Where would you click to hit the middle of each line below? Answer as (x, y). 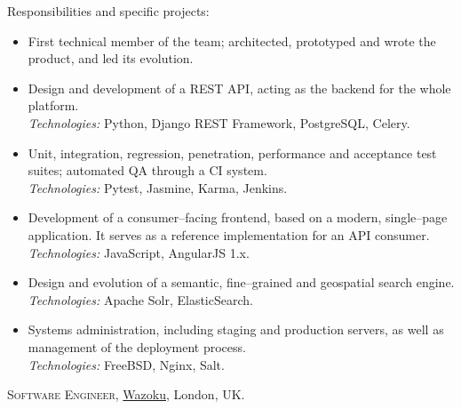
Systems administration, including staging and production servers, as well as (236, 329)
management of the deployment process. (137, 346)
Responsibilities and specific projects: (108, 11)
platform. (53, 105)
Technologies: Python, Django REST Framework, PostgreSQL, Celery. (219, 122)
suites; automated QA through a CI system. (147, 170)
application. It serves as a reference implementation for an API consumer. (229, 234)
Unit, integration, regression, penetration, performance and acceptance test (232, 152)
